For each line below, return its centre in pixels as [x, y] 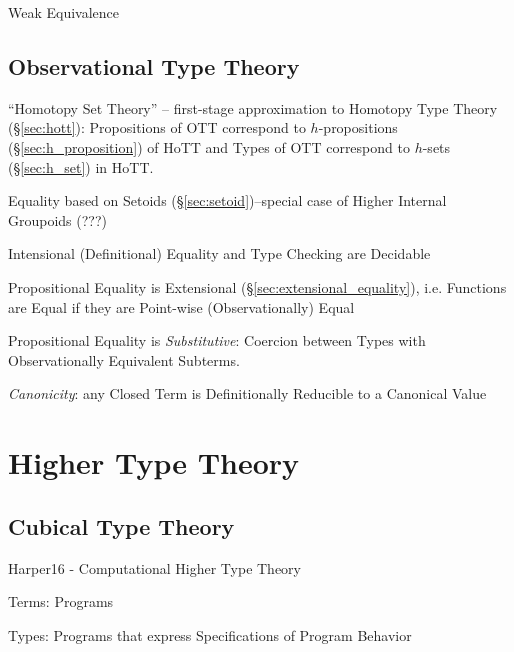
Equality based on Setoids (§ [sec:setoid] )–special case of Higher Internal [227, 200]
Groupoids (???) [58, 219]
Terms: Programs [61, 601]
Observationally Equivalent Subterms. [124, 359]
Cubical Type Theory [121, 525]
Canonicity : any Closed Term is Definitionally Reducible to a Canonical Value [247, 393]
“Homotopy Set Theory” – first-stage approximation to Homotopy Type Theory [253, 107]
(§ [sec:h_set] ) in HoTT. [81, 166]
